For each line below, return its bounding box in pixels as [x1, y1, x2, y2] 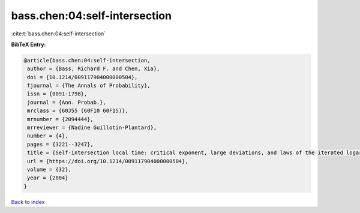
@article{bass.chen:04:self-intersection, [23, 57, 151, 64]
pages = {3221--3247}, [27, 141, 94, 148]
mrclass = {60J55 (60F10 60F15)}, [27, 107, 128, 114]
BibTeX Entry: [11, 41, 46, 48]
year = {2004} [27, 175, 68, 181]
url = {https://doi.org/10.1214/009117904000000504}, [27, 158, 188, 164]
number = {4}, [27, 133, 68, 139]
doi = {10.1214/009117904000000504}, [27, 74, 138, 80]
